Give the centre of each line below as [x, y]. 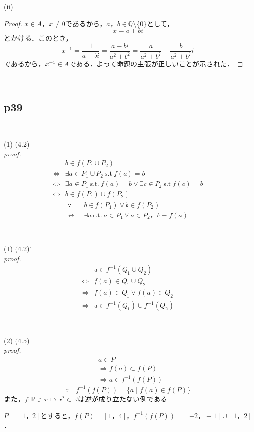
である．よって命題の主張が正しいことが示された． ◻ [156, 64]
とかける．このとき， [38, 38]
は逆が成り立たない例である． [126, 398]
